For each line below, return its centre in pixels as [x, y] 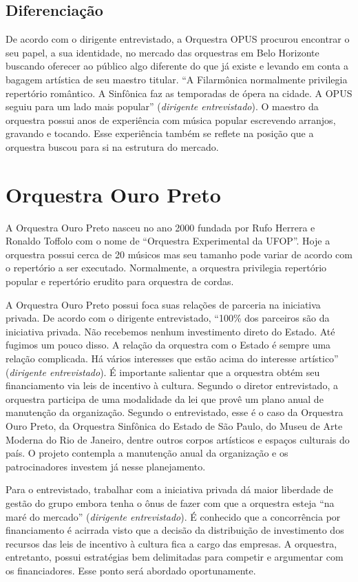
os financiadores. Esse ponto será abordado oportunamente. [131, 570]
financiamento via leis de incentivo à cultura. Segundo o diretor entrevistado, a [172, 385]
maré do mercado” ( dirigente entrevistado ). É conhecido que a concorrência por [173, 516]
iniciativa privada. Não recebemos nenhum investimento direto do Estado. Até [170, 331]
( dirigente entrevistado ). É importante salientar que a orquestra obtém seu [163, 372]
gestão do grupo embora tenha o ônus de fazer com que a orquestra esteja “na [170, 502]
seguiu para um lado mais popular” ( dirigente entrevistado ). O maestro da [162, 106]
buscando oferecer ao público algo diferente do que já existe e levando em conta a [177, 66]
